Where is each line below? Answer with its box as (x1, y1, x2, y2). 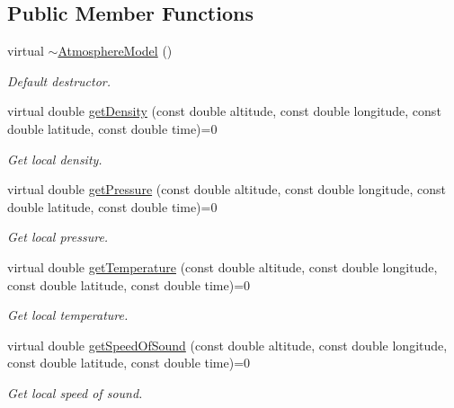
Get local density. (7, 149, 102, 168)
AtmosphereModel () (58, 41, 173, 60)
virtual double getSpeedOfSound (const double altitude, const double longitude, (7, 335, 448, 354)
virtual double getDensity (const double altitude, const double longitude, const (7, 102, 441, 120)
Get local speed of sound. (7, 383, 143, 402)
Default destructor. (7, 71, 111, 90)
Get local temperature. (7, 306, 129, 324)
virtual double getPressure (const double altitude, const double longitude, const (7, 180, 447, 199)
